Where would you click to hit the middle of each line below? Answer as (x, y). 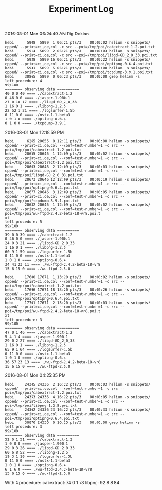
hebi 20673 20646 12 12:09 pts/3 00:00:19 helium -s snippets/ (78, 180)
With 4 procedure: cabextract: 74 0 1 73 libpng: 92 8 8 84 (62, 483)
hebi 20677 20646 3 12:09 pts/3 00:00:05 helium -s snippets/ (78, 192)
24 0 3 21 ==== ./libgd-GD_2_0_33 (40, 243)
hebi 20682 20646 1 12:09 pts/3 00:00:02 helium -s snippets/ (78, 205)
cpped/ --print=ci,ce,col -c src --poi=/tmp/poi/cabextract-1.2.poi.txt (80, 47)
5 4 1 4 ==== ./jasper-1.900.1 (37, 337)
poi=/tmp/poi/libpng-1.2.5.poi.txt (41, 406)
